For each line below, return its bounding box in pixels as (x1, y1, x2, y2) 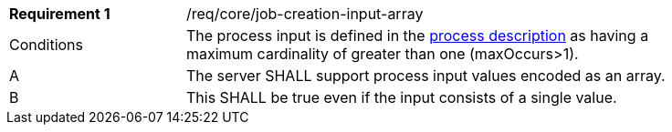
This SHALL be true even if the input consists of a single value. (186, 88, 617, 107)
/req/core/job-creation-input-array (186, 5, 424, 23)
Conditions (9, 36, 84, 54)
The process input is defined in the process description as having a (186, 26, 649, 45)
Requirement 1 (9, 5, 110, 23)
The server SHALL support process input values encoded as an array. (186, 66, 666, 85)
